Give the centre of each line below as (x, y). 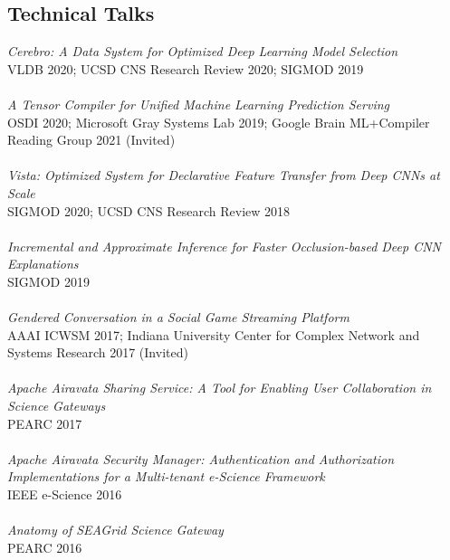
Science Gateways (57, 406)
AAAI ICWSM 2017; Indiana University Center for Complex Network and (214, 334)
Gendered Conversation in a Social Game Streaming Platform (178, 317)
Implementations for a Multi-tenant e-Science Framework (166, 476)
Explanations (43, 264)
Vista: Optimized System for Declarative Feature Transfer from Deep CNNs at (224, 175)
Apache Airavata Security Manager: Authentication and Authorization (201, 458)
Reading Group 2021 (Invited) (91, 140)
